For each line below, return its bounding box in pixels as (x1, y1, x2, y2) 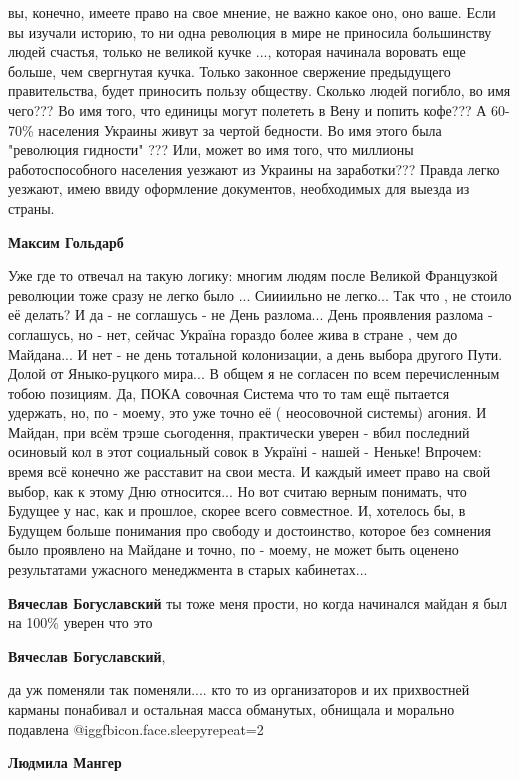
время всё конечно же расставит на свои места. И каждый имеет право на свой (8, 461, 491, 482)
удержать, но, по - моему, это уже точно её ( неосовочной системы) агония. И (8, 402, 487, 423)
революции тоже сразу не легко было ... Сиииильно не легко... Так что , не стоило (8, 284, 512, 305)
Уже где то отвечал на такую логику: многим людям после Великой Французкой (8, 265, 498, 286)
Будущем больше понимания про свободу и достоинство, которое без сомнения (8, 519, 491, 540)
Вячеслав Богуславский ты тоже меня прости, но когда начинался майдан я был (8, 592, 507, 613)
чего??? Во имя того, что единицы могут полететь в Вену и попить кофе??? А (8, 99, 487, 120)
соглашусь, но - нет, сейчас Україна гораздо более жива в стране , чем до (8, 323, 458, 344)
